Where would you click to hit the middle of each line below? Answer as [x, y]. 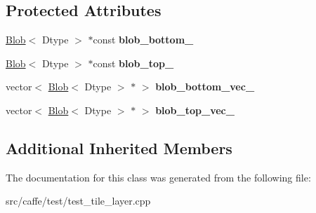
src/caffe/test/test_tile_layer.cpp [78, 201]
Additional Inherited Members [119, 147]
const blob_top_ [133, 63]
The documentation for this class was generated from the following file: [158, 177]
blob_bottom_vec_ [205, 87]
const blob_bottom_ [143, 40]
